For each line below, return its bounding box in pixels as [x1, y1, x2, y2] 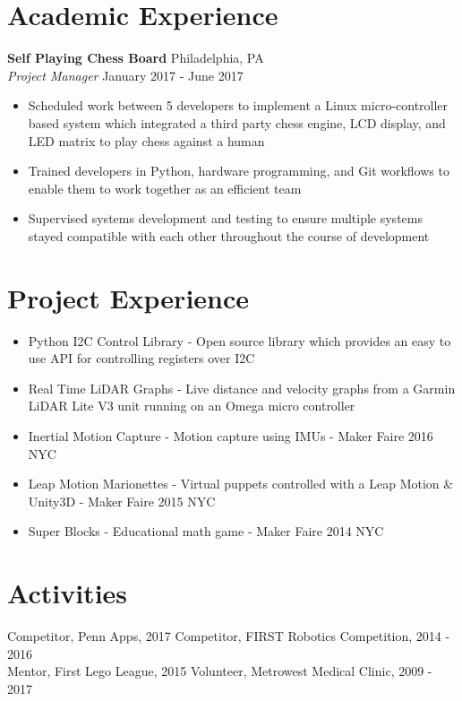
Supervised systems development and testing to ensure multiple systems [28, 209, 423, 228]
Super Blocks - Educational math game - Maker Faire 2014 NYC [28, 522, 384, 541]
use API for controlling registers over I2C [28, 349, 255, 368]
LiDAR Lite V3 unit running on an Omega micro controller [28, 396, 355, 415]
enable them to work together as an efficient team [28, 178, 302, 197]
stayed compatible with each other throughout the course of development [28, 226, 430, 245]
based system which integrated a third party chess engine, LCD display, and [28, 113, 446, 132]
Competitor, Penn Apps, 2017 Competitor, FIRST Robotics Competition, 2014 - [7, 627, 450, 645]
